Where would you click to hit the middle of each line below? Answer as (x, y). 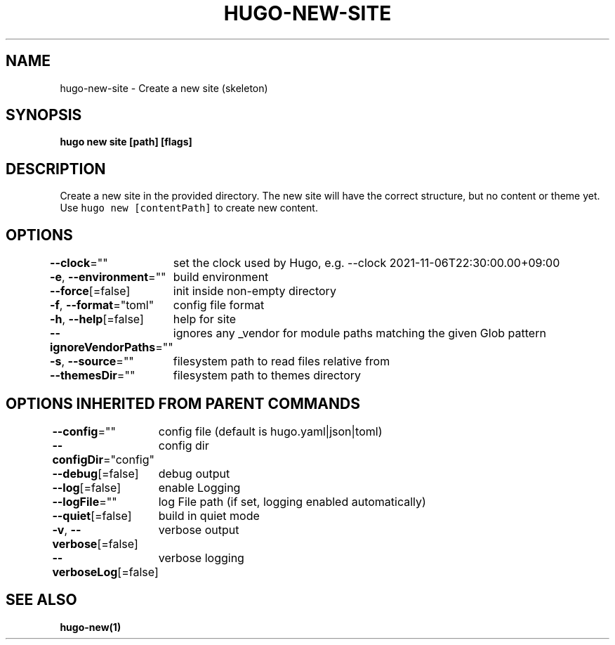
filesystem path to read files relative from (282, 361)
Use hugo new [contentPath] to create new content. (189, 208)
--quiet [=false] (92, 515)
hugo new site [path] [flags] (126, 142)
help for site (205, 319)
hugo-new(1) (91, 627)
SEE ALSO (41, 600)
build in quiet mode (209, 515)
